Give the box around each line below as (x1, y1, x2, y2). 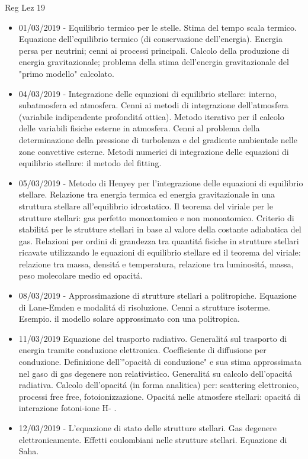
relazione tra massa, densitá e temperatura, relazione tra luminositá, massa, (18, 257, 294, 270)
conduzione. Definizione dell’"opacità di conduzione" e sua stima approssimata (18, 355, 302, 368)
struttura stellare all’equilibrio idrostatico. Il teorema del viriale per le (18, 199, 273, 212)
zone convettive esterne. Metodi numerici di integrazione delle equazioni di (18, 145, 289, 157)
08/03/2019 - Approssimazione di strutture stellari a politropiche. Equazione (18, 289, 297, 302)
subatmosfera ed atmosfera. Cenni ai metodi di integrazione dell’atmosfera (18, 99, 288, 111)
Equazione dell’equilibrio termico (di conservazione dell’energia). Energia (18, 33, 283, 45)
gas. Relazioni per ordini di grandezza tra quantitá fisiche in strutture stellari (18, 234, 299, 247)
